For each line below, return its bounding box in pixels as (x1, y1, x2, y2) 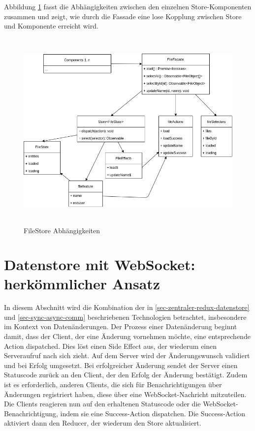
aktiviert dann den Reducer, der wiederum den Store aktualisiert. (4, 418, 201, 428)
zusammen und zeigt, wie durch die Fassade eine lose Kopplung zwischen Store (4, 11, 242, 21)
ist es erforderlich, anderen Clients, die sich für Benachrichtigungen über (4, 379, 222, 389)
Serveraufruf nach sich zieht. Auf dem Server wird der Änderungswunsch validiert (4, 350, 250, 361)
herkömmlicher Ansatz (4, 274, 160, 294)
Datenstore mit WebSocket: (4, 254, 195, 275)
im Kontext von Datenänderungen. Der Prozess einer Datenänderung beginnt (4, 321, 237, 332)
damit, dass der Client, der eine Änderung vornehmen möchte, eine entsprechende (4, 331, 251, 341)
